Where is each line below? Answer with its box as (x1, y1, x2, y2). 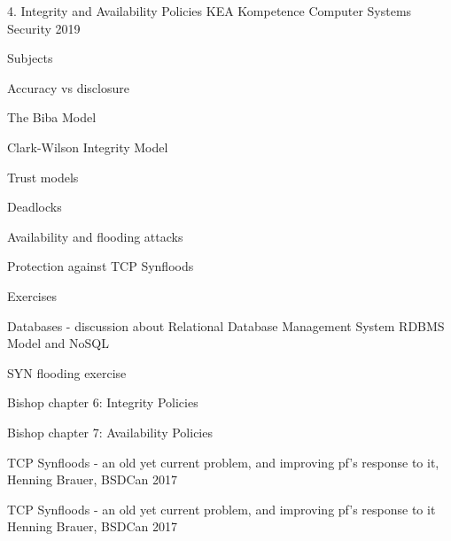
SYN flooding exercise (7, 363, 127, 382)
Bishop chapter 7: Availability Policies (7, 422, 213, 441)
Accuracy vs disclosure (7, 78, 129, 97)
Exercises (7, 286, 57, 305)
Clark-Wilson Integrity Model (7, 137, 168, 156)
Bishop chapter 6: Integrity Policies (7, 393, 198, 412)
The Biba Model (7, 108, 97, 127)
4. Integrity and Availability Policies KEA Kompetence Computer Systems (7, 2, 412, 19)
